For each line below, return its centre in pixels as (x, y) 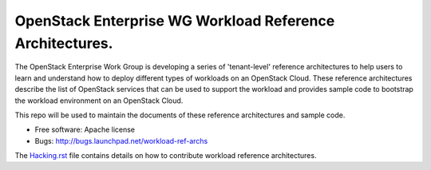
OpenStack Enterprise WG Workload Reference (175, 21)
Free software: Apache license (85, 130)
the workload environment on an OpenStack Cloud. (99, 101)
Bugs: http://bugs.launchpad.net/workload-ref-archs (121, 140)
